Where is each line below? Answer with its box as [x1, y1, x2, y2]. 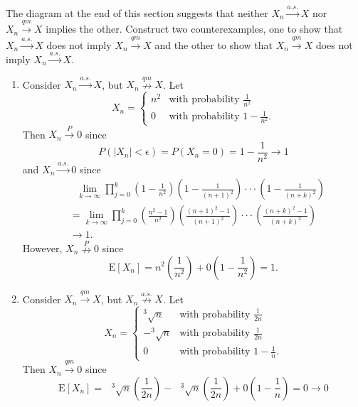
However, [22, 240, 63, 255]
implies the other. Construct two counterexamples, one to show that [46, 21, 343, 36]
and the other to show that [154, 37, 273, 52]
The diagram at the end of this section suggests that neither [6, 5, 268, 20]
